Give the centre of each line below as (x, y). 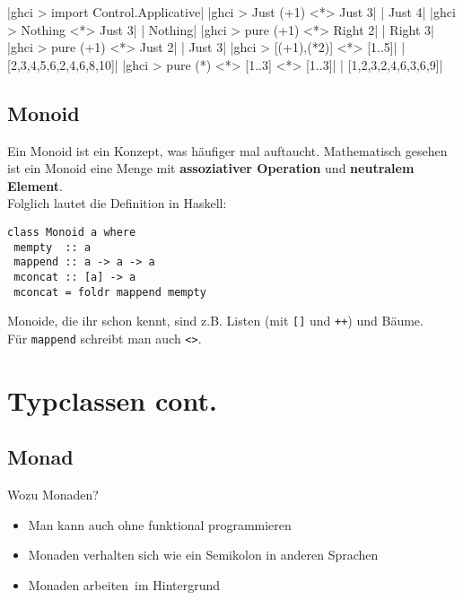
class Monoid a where (72, 232)
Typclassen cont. (112, 400)
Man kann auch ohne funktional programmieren (160, 524)
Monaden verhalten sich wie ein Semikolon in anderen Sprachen (203, 555)
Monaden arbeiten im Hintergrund (124, 584)
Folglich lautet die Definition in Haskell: (117, 203)
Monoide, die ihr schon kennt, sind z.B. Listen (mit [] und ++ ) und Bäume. (215, 321)
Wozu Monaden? (53, 495)
